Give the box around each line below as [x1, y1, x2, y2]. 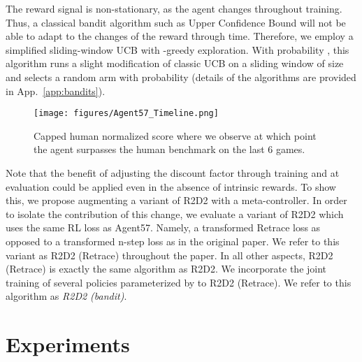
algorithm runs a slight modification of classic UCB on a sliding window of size [6, 56, 344, 71]
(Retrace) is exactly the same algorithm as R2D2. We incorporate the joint [6, 261, 327, 276]
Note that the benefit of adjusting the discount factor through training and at [6, 166, 340, 180]
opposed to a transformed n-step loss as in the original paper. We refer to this [6, 233, 340, 248]
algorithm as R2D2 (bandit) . [6, 289, 127, 303]
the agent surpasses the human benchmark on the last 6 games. [34, 142, 305, 157]
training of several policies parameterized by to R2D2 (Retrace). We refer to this [6, 275, 352, 289]
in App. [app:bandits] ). [6, 83, 106, 98]
